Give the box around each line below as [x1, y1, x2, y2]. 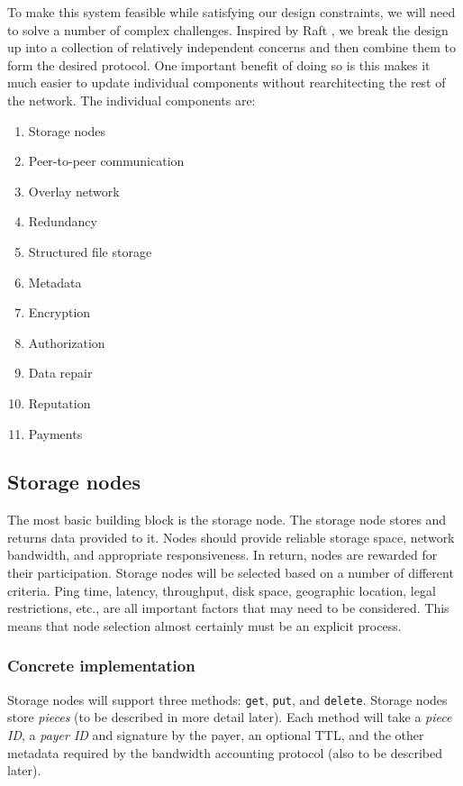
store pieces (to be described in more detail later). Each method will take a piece [7, 708, 452, 727]
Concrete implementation [7, 654, 195, 677]
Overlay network [28, 181, 120, 200]
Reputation [28, 393, 91, 412]
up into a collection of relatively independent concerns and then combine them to [7, 38, 456, 57]
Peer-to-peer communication [28, 151, 185, 170]
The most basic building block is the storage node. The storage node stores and [7, 510, 447, 529]
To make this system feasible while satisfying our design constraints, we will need [7, 3, 456, 21]
